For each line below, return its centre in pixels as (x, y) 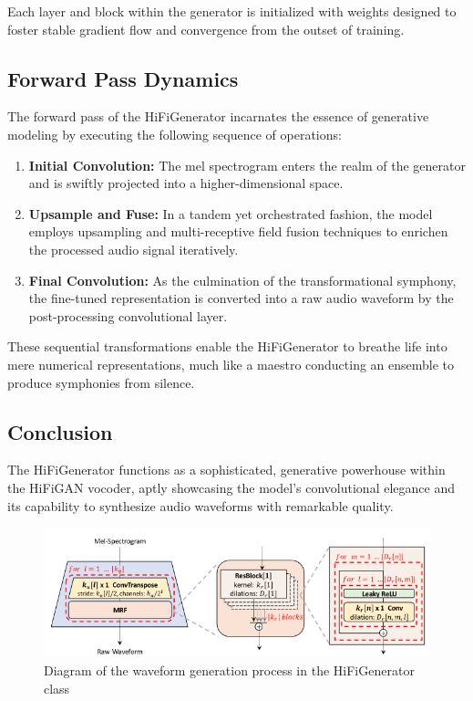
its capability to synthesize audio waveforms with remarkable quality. (201, 505)
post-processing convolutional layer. (128, 315)
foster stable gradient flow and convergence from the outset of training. (206, 29)
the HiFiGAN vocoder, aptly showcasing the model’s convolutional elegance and (231, 487)
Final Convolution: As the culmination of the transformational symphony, (242, 280)
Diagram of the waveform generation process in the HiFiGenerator (229, 670)
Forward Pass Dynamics (123, 78)
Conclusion (60, 431)
